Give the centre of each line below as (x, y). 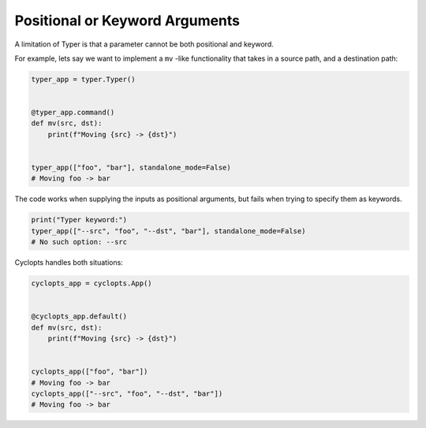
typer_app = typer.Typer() (83, 79)
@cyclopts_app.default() (79, 316)
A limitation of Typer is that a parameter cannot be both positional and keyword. (144, 44)
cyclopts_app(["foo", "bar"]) (90, 372)
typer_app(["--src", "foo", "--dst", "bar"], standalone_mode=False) (168, 231)
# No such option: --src (79, 242)
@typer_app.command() (73, 113)
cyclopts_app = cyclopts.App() (92, 283)
